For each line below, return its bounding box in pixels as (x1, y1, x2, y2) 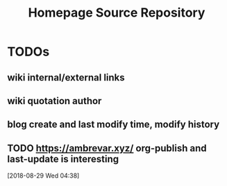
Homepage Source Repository (28, 5, 205, 21)
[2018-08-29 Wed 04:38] (7, 171, 80, 180)
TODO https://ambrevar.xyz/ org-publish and (7, 142, 207, 154)
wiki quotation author (7, 95, 102, 107)
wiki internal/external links (7, 71, 125, 83)
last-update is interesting (7, 153, 119, 164)
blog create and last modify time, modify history (7, 119, 220, 130)
